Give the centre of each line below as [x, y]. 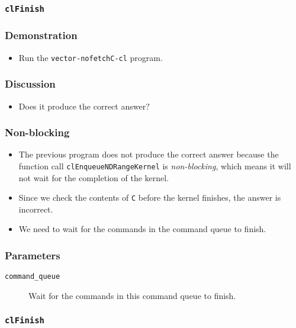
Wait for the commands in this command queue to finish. [132, 295]
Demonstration [41, 35]
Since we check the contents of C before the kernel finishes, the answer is [150, 197]
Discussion [30, 84]
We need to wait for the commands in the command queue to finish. [142, 229]
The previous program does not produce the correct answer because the [149, 154]
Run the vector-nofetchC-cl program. [91, 57]
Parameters [33, 255]
